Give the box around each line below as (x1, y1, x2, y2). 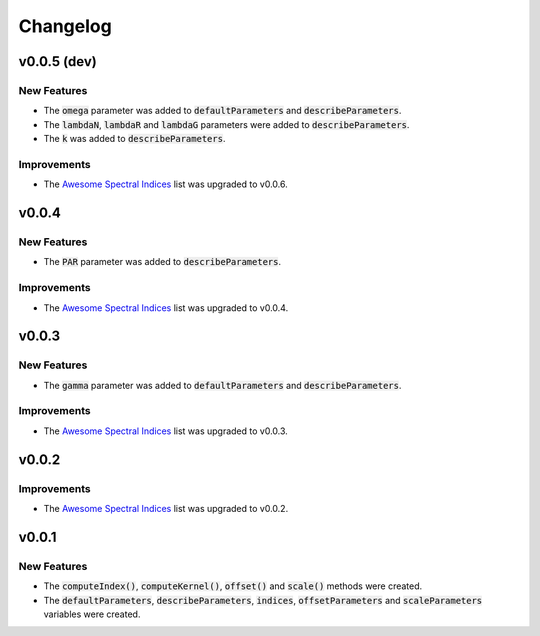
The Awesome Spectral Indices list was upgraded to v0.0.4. (43, 301, 289, 314)
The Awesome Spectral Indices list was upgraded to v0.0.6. (43, 178, 289, 190)
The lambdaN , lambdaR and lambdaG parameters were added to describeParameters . (43, 118, 410, 130)
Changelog (18, 15, 112, 37)
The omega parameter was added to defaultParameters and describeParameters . (43, 105, 402, 117)
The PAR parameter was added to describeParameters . (43, 256, 282, 268)
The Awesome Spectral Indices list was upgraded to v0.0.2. (43, 502, 289, 514)
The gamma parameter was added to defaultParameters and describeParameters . (43, 379, 402, 391)
